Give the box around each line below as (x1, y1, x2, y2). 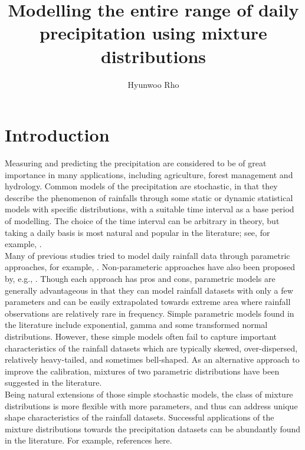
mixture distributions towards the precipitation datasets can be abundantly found (5, 422, 301, 435)
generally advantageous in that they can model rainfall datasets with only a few (5, 284, 293, 296)
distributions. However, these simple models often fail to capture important (5, 330, 277, 342)
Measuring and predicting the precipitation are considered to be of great (5, 157, 267, 169)
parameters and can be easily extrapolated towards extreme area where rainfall (5, 295, 291, 308)
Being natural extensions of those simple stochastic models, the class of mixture (5, 387, 293, 400)
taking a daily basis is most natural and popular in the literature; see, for (5, 226, 270, 238)
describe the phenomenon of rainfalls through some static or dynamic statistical (5, 191, 293, 203)
